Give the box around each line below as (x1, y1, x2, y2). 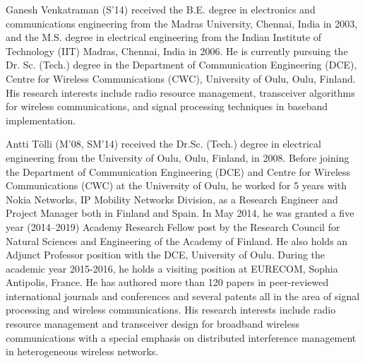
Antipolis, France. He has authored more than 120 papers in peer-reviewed (6, 275, 329, 290)
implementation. (6, 112, 76, 127)
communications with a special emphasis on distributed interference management (6, 330, 357, 345)
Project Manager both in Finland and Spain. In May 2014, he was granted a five (6, 206, 354, 220)
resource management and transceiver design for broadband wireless (6, 316, 299, 331)
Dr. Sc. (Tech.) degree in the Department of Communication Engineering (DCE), (6, 57, 357, 72)
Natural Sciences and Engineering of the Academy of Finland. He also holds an (6, 233, 348, 248)
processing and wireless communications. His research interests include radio (6, 302, 336, 317)
